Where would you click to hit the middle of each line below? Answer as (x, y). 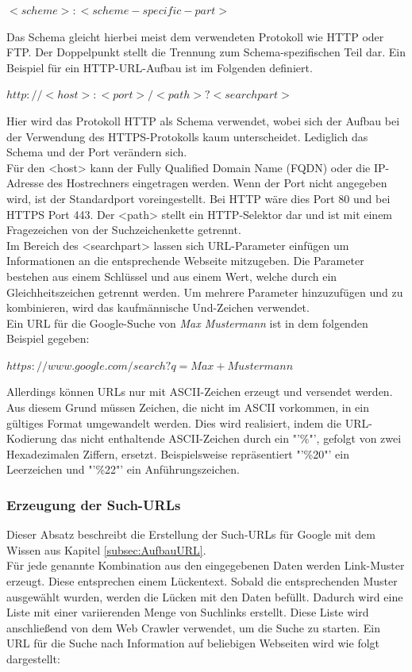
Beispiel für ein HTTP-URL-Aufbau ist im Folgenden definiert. (160, 67)
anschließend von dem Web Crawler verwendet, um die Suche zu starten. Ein (194, 627)
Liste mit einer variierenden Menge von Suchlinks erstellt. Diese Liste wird (188, 612)
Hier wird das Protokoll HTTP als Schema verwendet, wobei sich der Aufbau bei (203, 120)
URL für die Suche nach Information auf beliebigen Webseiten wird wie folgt (193, 643)
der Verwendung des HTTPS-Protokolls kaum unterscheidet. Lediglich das (187, 136)
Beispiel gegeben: (48, 338)
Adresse (25, 183)
